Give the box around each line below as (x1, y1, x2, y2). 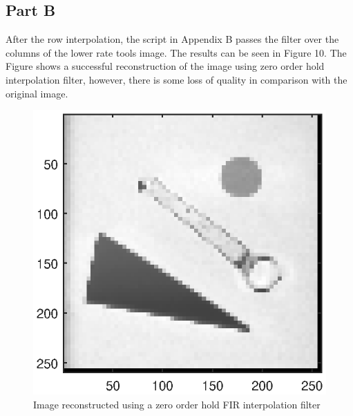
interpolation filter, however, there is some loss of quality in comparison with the (6, 72, 347, 86)
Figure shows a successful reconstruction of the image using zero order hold (6, 59, 325, 73)
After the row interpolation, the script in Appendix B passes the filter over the (6, 32, 339, 46)
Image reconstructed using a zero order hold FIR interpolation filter (33, 397, 321, 411)
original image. (6, 86, 68, 100)
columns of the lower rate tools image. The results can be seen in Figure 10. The (6, 45, 347, 59)
